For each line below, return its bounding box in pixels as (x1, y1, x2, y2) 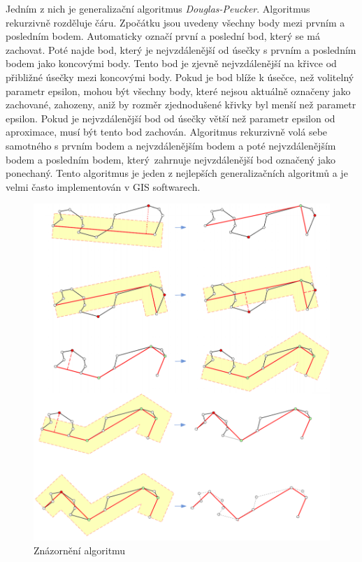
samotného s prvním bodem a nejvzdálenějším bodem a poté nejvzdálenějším (6, 138, 336, 152)
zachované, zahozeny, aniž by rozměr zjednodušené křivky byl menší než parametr (6, 97, 356, 112)
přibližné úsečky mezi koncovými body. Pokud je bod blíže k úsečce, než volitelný (6, 69, 354, 84)
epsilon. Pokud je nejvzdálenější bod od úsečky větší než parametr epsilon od (6, 110, 335, 125)
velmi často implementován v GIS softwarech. (6, 179, 201, 194)
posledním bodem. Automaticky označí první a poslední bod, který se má (6, 29, 320, 43)
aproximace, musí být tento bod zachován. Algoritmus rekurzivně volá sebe (6, 124, 328, 139)
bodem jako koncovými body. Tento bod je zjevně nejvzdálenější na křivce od (6, 56, 337, 71)
